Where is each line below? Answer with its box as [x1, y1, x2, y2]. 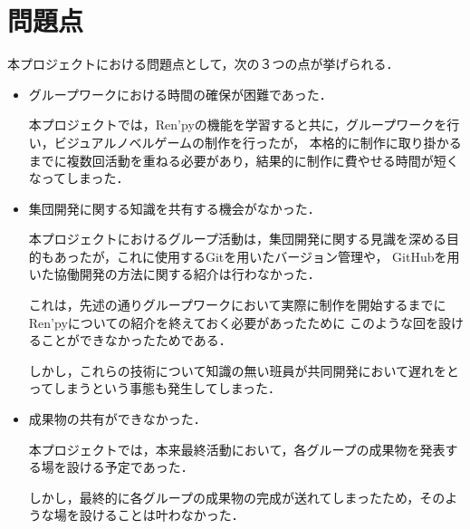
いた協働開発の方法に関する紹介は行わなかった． [28, 264, 321, 284]
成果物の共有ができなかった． [28, 409, 206, 428]
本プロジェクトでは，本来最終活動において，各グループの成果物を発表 [28, 439, 446, 458]
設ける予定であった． [66, 457, 194, 476]
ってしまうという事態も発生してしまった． [28, 379, 282, 398]
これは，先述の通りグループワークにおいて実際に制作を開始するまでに [28, 295, 446, 314]
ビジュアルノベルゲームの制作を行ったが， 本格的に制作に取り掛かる [53, 132, 462, 151]
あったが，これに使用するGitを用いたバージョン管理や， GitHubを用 [53, 246, 460, 265]
